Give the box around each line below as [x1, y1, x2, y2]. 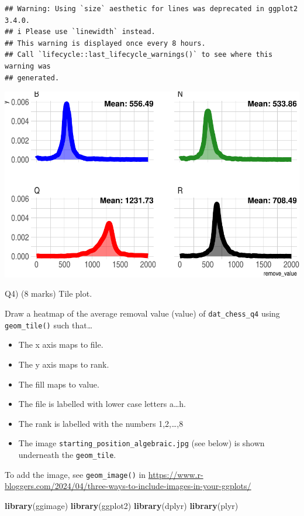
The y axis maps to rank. [18, 358, 109, 370]
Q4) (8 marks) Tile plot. [5, 287, 92, 300]
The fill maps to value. [18, 378, 99, 390]
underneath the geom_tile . [18, 448, 116, 460]
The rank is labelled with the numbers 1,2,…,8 [18, 417, 184, 429]
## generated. [5, 73, 60, 82]
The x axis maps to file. [18, 338, 103, 351]
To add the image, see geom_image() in [5, 468, 146, 480]
